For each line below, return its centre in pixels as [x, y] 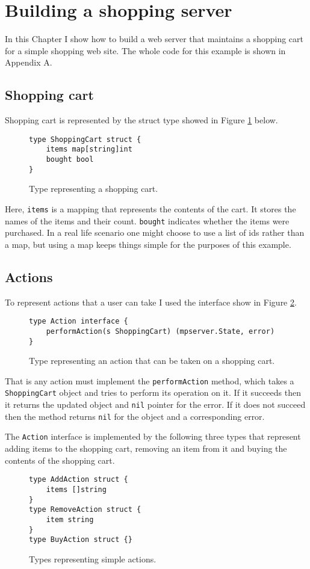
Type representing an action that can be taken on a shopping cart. [152, 361]
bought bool [70, 160]
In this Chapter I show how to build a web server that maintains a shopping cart [154, 39]
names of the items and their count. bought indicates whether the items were [147, 220]
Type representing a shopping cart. [94, 189]
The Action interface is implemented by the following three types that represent [153, 436]
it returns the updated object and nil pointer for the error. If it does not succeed [155, 404]
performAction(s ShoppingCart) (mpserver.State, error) [160, 331]
